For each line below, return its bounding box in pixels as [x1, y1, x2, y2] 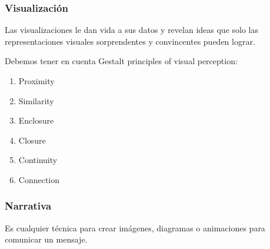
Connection [18, 173, 60, 185]
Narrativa [5, 198, 52, 213]
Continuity [18, 154, 58, 166]
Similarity [18, 94, 54, 107]
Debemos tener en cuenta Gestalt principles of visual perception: [5, 55, 238, 67]
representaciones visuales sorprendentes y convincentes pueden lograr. [5, 35, 255, 47]
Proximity [18, 75, 55, 87]
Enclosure [18, 114, 54, 127]
